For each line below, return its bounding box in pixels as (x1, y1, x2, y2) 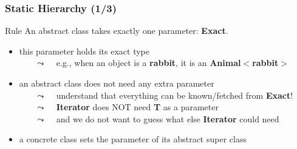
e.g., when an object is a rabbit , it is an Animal (56, 56, 241, 69)
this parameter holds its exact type (19, 44, 149, 57)
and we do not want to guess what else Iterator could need (56, 112, 279, 125)
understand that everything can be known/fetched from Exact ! (56, 88, 293, 101)
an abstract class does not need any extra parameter (19, 77, 214, 89)
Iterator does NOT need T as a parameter (56, 101, 219, 113)
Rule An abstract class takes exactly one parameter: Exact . (5, 24, 228, 37)
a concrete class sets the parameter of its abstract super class (19, 133, 247, 145)
